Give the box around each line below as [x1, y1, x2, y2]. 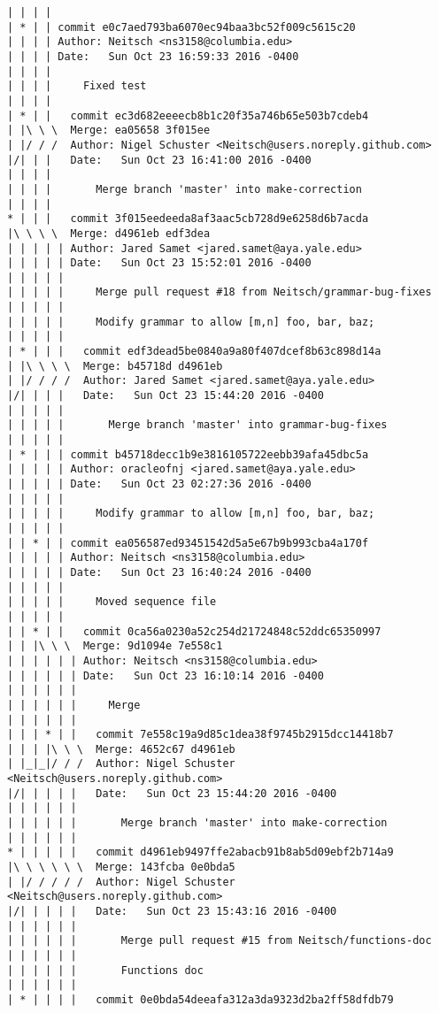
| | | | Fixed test [7, 80, 147, 93]
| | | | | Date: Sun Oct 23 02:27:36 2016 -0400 [7, 478, 312, 490]
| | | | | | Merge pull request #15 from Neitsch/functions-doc [7, 934, 432, 948]
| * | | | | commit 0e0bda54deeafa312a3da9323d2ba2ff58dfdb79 [7, 993, 394, 1006]
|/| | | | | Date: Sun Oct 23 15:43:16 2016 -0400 [7, 905, 337, 918]
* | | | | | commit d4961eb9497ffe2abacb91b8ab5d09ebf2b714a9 [7, 846, 394, 859]
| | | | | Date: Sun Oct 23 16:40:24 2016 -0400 [7, 565, 312, 579]
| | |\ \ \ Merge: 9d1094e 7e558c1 [7, 640, 223, 653]
